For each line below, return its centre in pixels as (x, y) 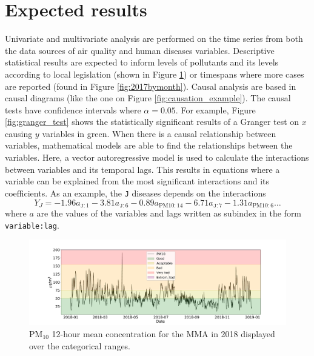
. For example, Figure (215, 109)
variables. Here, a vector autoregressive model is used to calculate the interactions (157, 157)
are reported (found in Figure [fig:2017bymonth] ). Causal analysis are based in (151, 86)
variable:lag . (32, 225)
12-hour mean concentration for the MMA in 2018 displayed (163, 333)
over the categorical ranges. (80, 345)
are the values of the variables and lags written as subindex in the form (169, 213)
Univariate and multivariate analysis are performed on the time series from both (154, 39)
